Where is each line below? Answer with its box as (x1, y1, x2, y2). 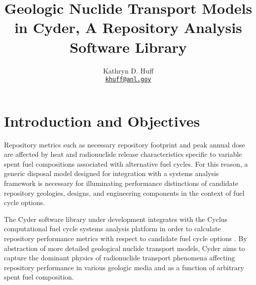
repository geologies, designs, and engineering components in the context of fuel (4, 187, 245, 198)
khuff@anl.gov (105, 76, 151, 83)
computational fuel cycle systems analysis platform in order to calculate (4, 223, 221, 234)
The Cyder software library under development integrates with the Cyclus (4, 214, 228, 224)
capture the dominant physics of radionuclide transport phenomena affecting (4, 252, 235, 263)
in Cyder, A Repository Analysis (14, 17, 242, 37)
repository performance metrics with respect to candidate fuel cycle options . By (4, 233, 247, 244)
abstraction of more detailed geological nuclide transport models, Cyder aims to (4, 243, 245, 253)
